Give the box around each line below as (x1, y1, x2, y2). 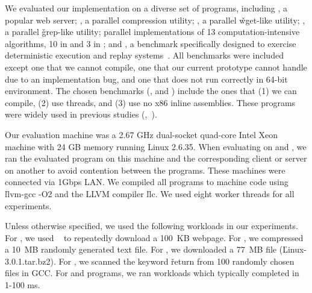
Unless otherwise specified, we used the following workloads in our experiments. (5, 219, 298, 232)
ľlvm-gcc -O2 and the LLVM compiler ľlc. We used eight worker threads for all (5, 187, 295, 200)
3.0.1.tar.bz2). (5, 254, 56, 267)
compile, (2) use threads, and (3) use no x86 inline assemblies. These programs (5, 96, 296, 109)
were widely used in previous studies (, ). (5, 108, 157, 121)
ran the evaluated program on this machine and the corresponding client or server (5, 152, 307, 165)
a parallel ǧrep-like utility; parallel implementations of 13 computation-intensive (5, 25, 300, 38)
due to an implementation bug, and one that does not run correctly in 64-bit (5, 72, 288, 85)
